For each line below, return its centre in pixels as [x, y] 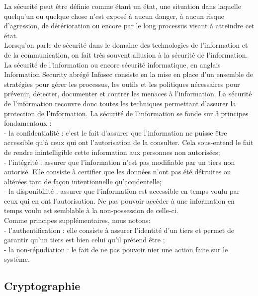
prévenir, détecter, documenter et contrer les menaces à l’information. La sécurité [128, 94]
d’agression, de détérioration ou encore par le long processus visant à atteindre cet [129, 26]
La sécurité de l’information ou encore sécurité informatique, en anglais [112, 64]
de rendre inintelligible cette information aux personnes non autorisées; [112, 152]
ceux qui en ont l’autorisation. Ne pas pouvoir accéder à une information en [119, 200]
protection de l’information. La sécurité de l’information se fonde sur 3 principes [126, 113]
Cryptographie [42, 286]
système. [17, 259]
